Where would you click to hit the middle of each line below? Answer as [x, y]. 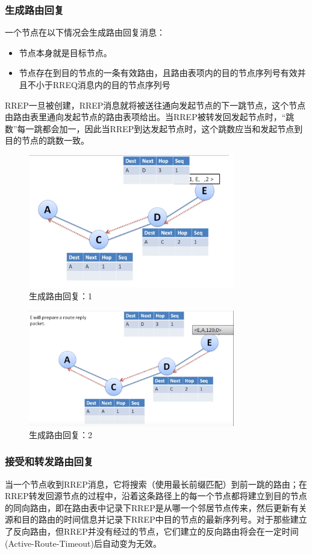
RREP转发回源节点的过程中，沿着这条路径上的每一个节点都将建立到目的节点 [156, 496]
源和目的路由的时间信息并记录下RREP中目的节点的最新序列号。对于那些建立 [156, 519]
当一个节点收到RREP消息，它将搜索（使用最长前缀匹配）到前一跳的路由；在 [156, 484]
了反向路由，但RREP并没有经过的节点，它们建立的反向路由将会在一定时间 [152, 531]
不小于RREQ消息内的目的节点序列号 [99, 84]
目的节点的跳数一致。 [47, 140]
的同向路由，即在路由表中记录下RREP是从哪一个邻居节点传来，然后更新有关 [156, 507]
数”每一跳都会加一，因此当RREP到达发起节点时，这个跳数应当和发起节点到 [154, 128]
